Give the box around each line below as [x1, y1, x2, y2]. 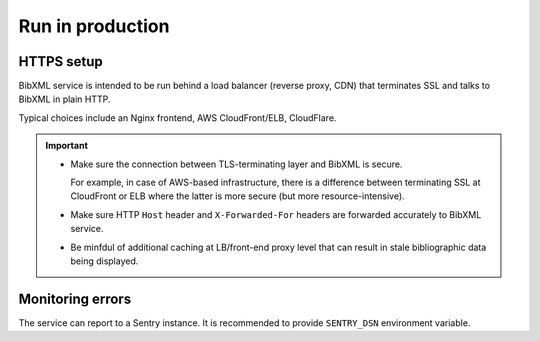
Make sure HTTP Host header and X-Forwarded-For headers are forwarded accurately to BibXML [70, 208, 482, 220]
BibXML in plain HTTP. [18, 93, 111, 105]
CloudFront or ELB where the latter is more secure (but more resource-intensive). [70, 190, 405, 202]
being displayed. [70, 255, 139, 267]
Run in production [18, 15, 170, 37]
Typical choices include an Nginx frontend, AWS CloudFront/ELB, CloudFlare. [18, 111, 337, 124]
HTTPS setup [18, 53, 104, 70]
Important [45, 140, 89, 152]
